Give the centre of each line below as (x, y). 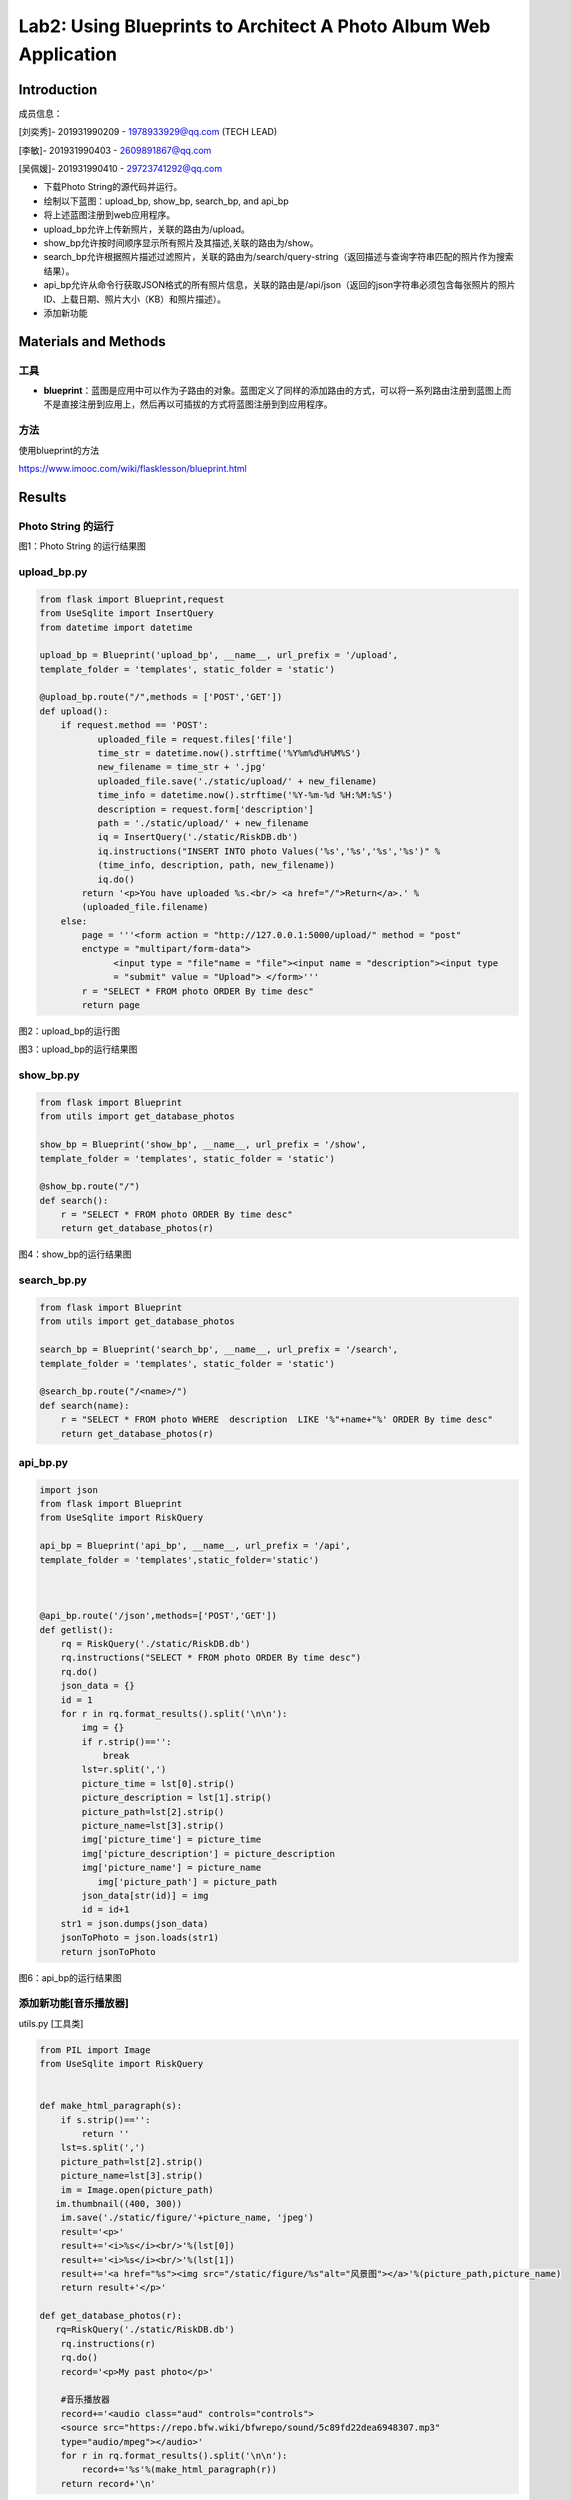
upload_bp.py (53, 572)
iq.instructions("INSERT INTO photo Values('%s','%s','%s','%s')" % (269, 851)
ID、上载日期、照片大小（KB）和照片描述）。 (135, 299)
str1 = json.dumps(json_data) (134, 1923)
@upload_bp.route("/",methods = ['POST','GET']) (161, 697)
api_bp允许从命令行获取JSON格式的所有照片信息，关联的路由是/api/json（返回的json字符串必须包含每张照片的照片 (279, 285)
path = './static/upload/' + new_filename (203, 823)
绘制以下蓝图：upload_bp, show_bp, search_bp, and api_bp (166, 201)
